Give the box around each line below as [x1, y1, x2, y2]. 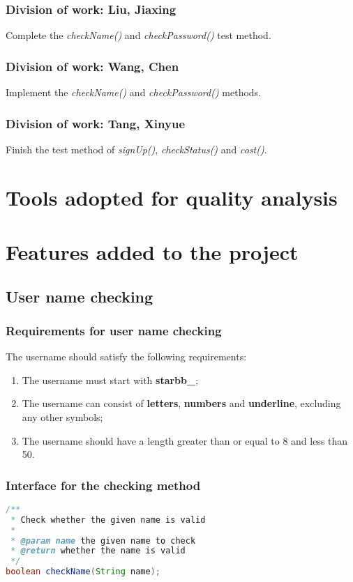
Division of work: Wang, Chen [6, 57, 179, 75]
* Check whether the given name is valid [10, 514, 206, 525]
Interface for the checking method [6, 476, 201, 493]
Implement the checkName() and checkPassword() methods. [6, 85, 262, 100]
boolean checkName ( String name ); [6, 567, 160, 577]
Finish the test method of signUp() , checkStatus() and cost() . [6, 141, 267, 156]
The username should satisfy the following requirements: [6, 349, 247, 364]
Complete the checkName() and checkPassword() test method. [6, 28, 271, 43]
